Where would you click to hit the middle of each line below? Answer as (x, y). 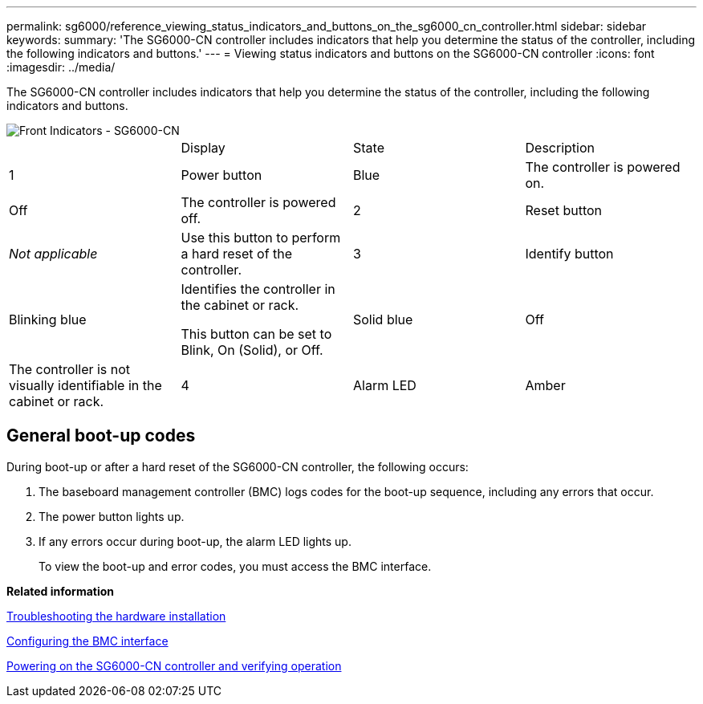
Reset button (564, 210)
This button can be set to (256, 334)
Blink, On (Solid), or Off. (252, 350)
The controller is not (70, 369)
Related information (61, 591)
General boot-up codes (101, 436)
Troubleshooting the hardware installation (116, 616)
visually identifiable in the (85, 385)
